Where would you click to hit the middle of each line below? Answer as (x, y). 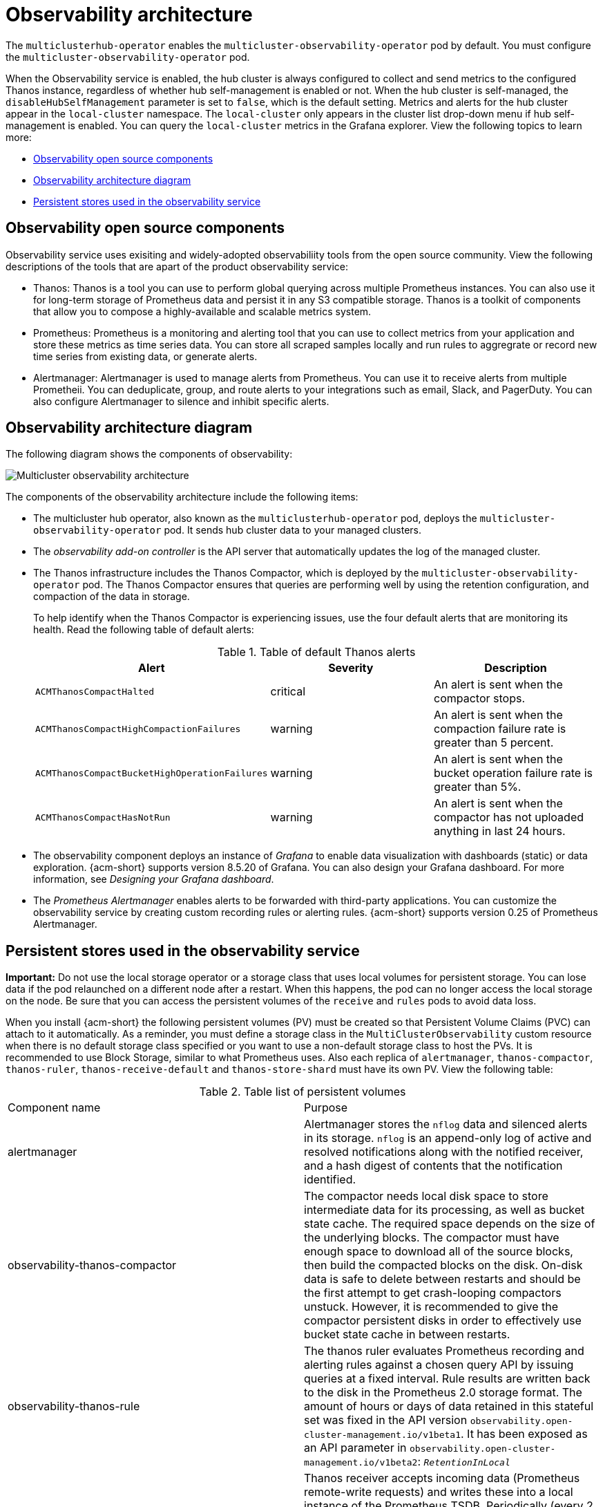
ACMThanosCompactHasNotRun (103, 817)
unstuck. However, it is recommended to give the (431, 1307)
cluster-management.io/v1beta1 (382, 1435)
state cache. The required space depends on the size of (450, 1224)
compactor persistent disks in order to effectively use (443, 1321)
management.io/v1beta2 (361, 1463)
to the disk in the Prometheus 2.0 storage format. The (443, 1393)
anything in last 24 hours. (500, 831)
